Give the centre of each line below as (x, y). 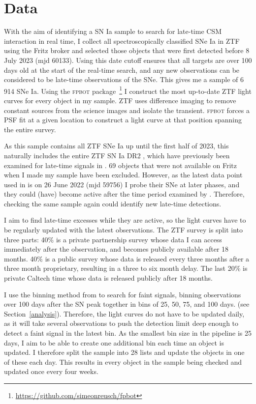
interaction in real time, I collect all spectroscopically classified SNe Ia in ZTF (122, 41)
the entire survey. (30, 129)
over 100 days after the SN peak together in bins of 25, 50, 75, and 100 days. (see (127, 304)
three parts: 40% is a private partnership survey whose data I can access (113, 239)
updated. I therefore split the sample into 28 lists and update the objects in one (124, 352)
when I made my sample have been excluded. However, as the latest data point (123, 175)
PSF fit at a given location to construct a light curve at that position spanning (123, 120)
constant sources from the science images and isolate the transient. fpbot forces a (127, 110)
